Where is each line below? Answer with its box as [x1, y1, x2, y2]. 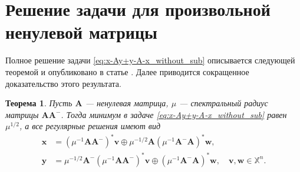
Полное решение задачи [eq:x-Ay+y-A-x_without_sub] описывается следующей [5, 54, 295, 66]
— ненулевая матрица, [85, 97, 169, 109]
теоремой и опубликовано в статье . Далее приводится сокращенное [5, 65, 249, 77]
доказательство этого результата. [5, 77, 121, 89]
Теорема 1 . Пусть [5, 97, 72, 109]
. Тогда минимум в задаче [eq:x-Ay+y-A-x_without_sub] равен [61, 108, 287, 120]
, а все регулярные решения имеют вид [19, 120, 160, 132]
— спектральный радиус [179, 97, 268, 109]
